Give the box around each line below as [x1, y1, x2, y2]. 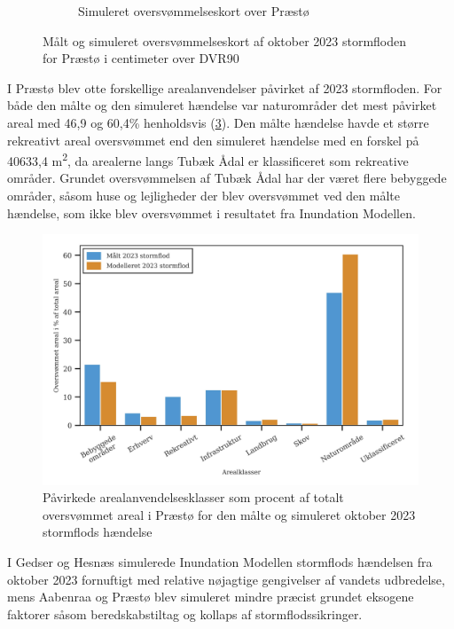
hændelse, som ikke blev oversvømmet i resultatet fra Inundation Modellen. [7, 203, 416, 222]
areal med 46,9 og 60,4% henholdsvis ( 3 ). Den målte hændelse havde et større [7, 113, 429, 131]
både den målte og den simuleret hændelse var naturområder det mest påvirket [7, 96, 437, 114]
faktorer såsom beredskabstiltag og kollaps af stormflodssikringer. [7, 604, 363, 623]
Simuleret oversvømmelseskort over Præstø [78, 2, 309, 20]
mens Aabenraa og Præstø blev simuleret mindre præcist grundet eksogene [7, 587, 414, 606]
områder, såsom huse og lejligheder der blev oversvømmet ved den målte [7, 186, 401, 204]
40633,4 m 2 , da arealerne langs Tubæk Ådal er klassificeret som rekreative [7, 149, 409, 169]
